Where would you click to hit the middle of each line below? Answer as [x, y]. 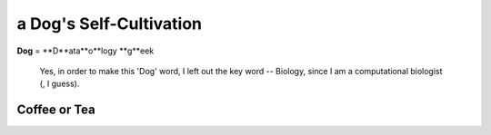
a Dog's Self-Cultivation [110, 24]
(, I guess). [60, 84]
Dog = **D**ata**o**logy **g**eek [85, 51]
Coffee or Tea [56, 110]
